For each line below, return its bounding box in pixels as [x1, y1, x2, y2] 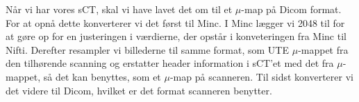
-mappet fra [298, 42, 349, 57]
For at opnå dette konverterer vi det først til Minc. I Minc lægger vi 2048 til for [6, 15, 345, 30]
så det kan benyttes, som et [43, 69, 161, 83]
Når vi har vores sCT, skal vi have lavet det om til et [6, 2, 233, 16]
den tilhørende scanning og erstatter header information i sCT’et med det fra [6, 56, 334, 70]
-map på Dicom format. [241, 2, 342, 16]
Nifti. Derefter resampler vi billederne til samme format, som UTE [6, 42, 290, 57]
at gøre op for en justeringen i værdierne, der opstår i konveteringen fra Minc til [6, 29, 347, 43]
